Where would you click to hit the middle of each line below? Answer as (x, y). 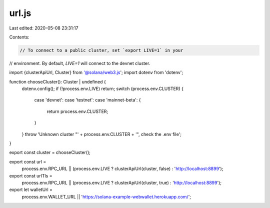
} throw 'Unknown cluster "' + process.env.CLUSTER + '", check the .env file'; (102, 134)
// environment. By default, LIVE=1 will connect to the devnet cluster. (80, 63)
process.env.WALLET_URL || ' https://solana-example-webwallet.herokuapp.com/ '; (106, 196)
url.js (20, 13)
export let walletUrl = (31, 189)
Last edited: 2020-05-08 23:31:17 (44, 28)
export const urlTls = (31, 175)
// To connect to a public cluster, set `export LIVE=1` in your (101, 50)
